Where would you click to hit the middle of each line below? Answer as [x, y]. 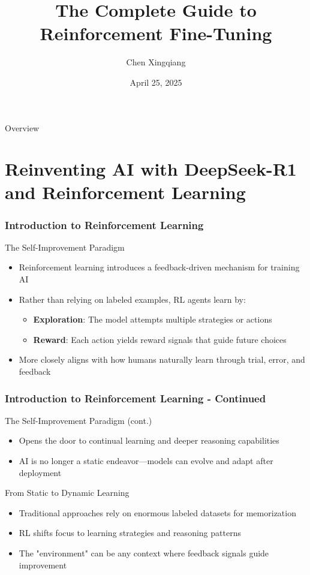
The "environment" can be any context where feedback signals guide [144, 553]
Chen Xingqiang [156, 62]
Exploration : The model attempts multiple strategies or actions [153, 319]
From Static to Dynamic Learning [67, 493]
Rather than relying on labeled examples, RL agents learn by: [132, 299]
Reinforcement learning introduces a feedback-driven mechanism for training [159, 267]
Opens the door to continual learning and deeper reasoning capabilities [149, 440]
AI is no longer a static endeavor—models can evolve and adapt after [146, 461]
